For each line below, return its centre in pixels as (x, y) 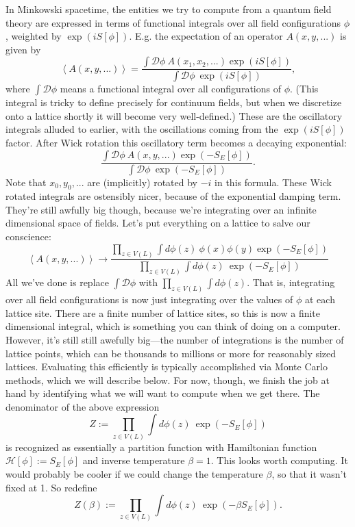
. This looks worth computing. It (279, 460)
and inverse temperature (134, 460)
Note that (26, 182)
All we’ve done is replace (57, 282)
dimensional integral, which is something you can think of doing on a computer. (173, 326)
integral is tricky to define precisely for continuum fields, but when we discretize (174, 102)
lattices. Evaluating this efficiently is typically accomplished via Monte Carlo (167, 367)
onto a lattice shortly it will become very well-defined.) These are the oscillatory (174, 115)
